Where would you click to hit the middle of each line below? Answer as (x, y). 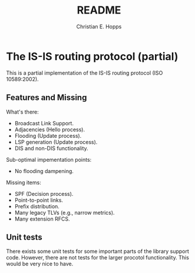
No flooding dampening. (44, 171)
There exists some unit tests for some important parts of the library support (98, 251)
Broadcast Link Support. (44, 123)
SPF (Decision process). (44, 194)
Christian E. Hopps (99, 26)
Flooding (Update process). (48, 135)
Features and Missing (47, 98)
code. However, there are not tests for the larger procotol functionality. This (98, 258)
